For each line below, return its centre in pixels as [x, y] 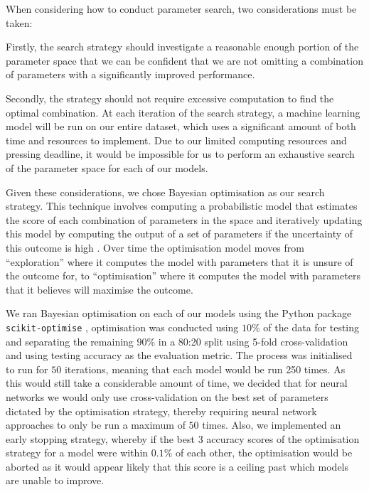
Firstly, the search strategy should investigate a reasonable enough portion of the [182, 47]
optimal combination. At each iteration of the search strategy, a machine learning [183, 112]
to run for [27, 369]
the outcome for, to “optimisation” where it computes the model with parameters [183, 276]
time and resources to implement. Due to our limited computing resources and [176, 140]
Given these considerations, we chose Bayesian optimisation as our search [165, 192]
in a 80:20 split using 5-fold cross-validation [253, 341]
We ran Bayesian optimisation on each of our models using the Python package [179, 313]
